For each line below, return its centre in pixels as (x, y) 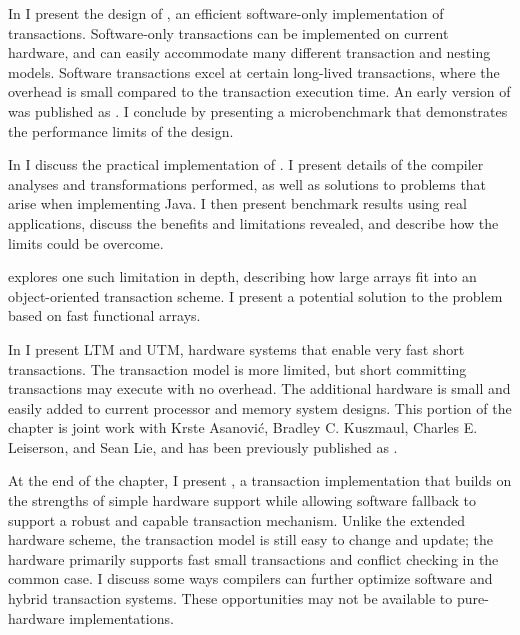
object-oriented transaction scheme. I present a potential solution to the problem (255, 295)
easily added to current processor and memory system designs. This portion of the (260, 407)
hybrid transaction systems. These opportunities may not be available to (230, 598)
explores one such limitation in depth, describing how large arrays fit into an (242, 276)
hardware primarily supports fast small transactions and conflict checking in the (253, 558)
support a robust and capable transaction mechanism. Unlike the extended (237, 519)
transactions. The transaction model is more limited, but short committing (237, 368)
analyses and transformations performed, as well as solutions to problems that (247, 183)
